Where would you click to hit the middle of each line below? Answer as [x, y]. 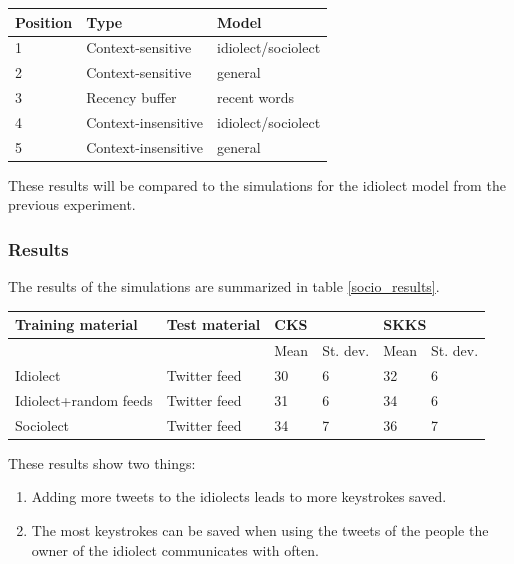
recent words [255, 97]
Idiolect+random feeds [84, 399]
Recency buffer [131, 97]
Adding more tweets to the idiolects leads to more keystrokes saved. [239, 496]
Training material [76, 324]
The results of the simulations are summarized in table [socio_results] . [224, 286]
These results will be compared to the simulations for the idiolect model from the [257, 184]
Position [44, 21]
